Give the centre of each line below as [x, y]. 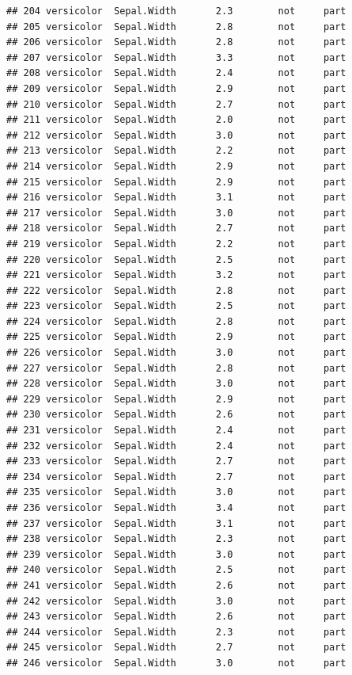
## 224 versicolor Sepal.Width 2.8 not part [176, 321]
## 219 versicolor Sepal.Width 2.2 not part [176, 244]
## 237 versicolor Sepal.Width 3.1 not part [176, 523]
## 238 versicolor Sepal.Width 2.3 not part [176, 539]
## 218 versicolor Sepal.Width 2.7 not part [176, 229]
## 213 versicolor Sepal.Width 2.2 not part [176, 151]
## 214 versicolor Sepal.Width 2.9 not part [176, 166]
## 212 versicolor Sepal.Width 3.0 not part [176, 135]
